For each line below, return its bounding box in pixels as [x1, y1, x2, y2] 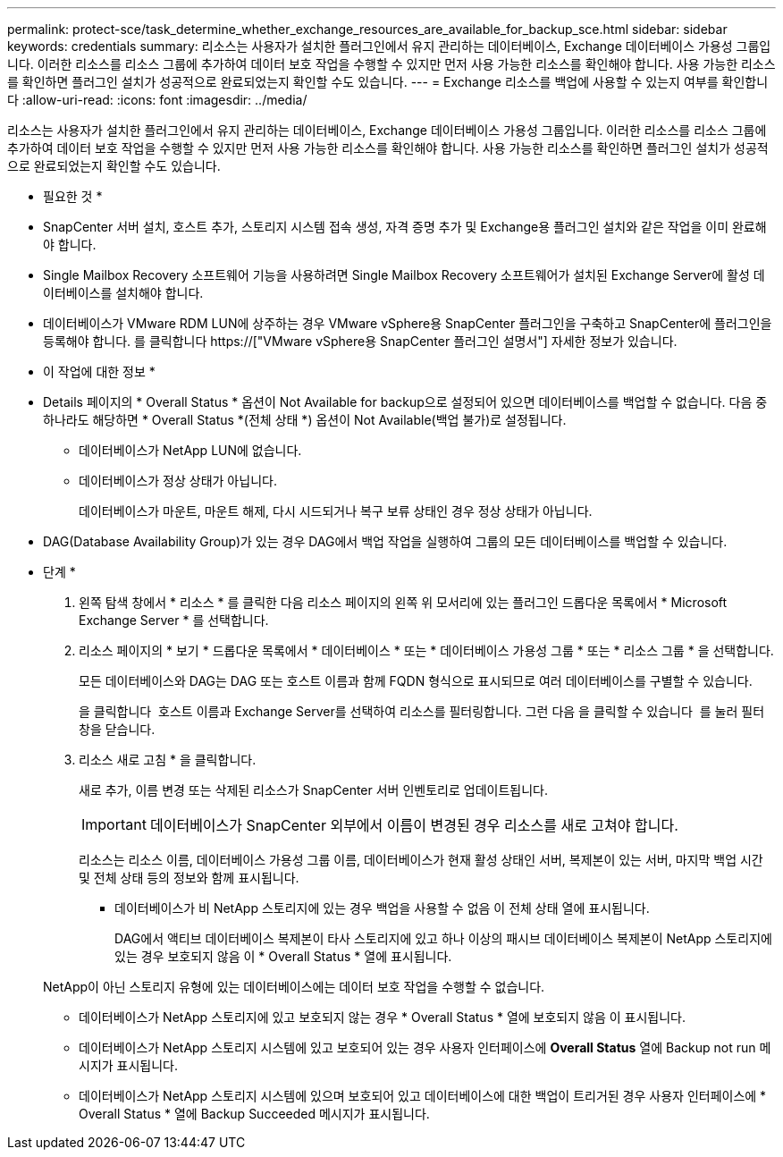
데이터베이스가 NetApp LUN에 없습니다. [79, 443, 302, 458]
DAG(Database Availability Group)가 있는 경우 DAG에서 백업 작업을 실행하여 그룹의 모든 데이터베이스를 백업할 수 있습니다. [43, 534, 728, 549]
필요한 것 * [43, 189, 103, 204]
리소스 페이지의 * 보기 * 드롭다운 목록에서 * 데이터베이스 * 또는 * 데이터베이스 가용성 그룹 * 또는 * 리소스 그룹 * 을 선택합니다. [79, 643, 774, 658]
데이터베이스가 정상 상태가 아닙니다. [79, 473, 277, 488]
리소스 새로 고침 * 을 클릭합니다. [79, 752, 257, 767]
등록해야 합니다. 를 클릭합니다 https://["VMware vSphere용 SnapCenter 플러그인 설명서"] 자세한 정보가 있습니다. [43, 334, 678, 349]
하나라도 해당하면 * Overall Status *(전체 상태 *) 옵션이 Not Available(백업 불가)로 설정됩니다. [43, 412, 567, 427]
